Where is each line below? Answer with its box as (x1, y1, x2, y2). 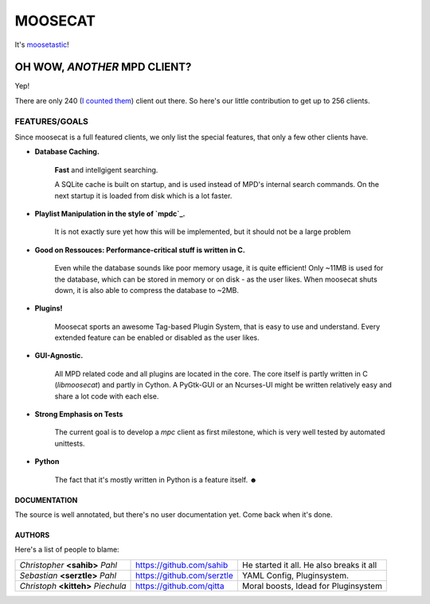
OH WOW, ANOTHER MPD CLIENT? (14, 60, 192, 74)
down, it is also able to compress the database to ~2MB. (54, 285, 239, 294)
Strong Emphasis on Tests (34, 410, 123, 419)
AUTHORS (14, 530, 50, 540)
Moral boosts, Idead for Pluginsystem (241, 580, 382, 591)
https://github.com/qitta (135, 580, 225, 591)
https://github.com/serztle (135, 570, 234, 581)
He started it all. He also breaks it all (241, 559, 377, 571)
